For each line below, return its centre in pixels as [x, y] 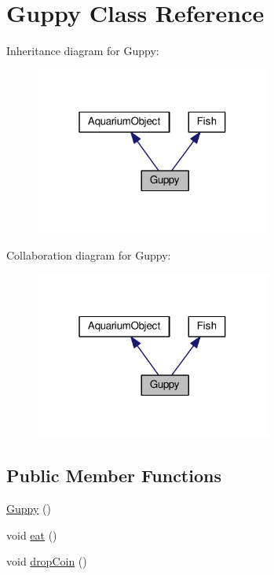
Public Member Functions [114, 475]
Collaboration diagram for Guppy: [89, 255]
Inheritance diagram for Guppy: [83, 51]
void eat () [32, 534]
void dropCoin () [47, 561]
